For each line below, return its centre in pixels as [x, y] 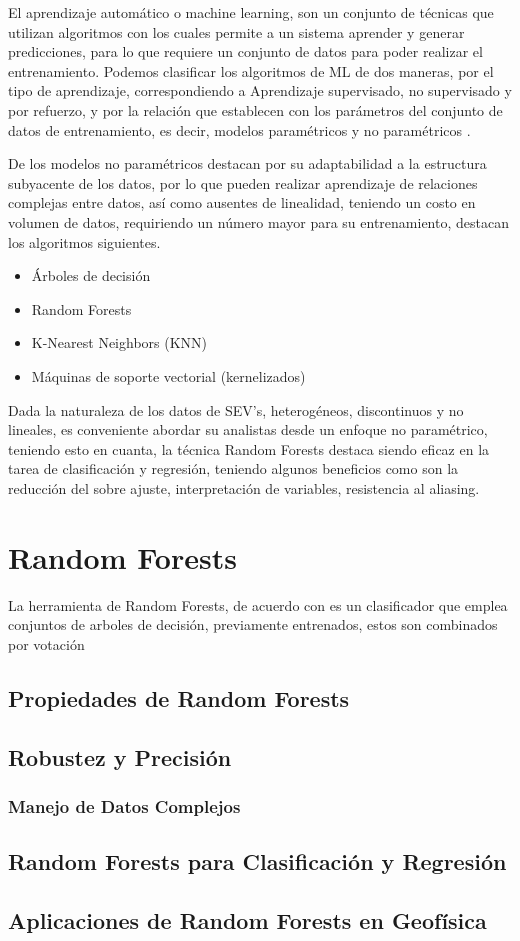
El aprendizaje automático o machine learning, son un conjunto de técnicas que [251, 12]
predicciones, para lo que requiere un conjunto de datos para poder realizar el [245, 51]
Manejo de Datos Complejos [124, 805]
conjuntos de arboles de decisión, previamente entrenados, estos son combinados [253, 624]
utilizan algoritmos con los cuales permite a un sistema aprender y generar [236, 31]
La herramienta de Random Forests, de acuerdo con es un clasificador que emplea [258, 604]
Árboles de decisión [91, 275]
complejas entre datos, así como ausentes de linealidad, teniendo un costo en [242, 202]
